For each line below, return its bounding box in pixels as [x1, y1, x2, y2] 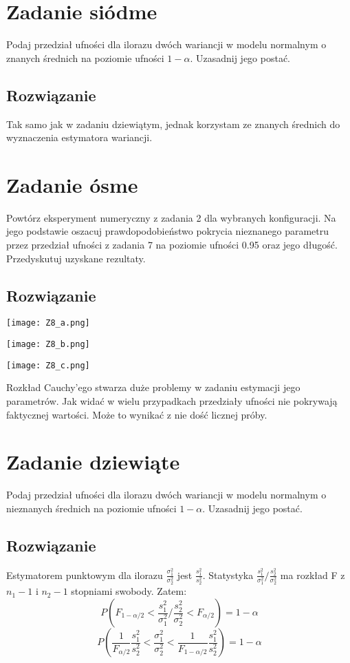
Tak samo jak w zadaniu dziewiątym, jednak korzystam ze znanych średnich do [6, 116, 340, 131]
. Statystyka [202, 567, 254, 582]
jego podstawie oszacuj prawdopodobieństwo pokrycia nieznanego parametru [6, 224, 329, 238]
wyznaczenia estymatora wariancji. [6, 130, 153, 145]
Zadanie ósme [6, 170, 138, 198]
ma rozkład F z [280, 567, 345, 582]
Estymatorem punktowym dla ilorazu [6, 567, 163, 582]
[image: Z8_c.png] [6, 360, 90, 370]
